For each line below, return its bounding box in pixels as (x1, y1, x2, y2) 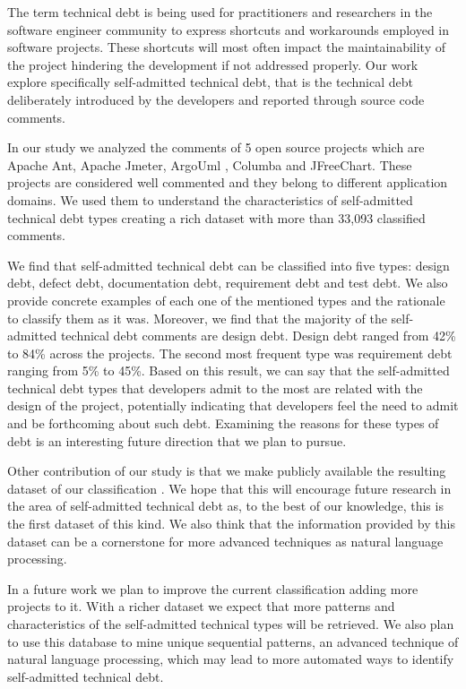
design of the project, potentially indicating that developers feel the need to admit (7, 396, 459, 415)
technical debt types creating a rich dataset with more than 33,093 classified (7, 208, 426, 227)
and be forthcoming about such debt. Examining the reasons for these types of (7, 414, 439, 433)
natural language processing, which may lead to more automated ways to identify (7, 650, 454, 668)
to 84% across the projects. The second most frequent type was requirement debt (7, 343, 453, 362)
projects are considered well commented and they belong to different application (7, 173, 448, 192)
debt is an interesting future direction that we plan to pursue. (7, 431, 347, 450)
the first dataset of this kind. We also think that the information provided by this (7, 514, 455, 533)
